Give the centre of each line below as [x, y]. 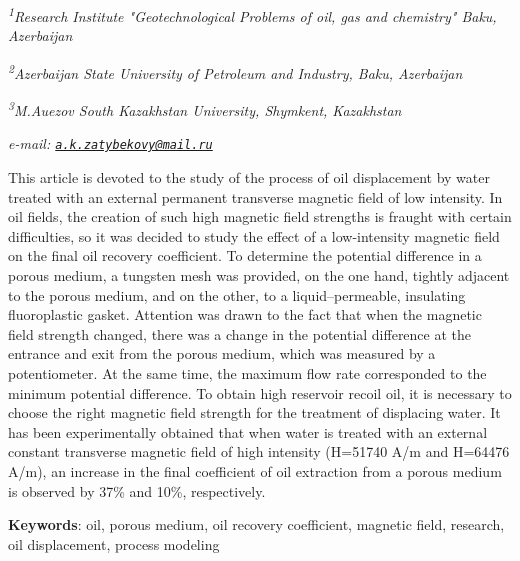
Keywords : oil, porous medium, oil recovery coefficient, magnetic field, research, [256, 524]
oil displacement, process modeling [114, 543]
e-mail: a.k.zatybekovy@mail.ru [110, 143]
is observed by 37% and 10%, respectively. [137, 490]
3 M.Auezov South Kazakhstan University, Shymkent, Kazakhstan [205, 108]
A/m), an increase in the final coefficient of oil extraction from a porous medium [255, 470]
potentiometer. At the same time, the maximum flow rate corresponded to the [247, 372]
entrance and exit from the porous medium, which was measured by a [222, 353]
